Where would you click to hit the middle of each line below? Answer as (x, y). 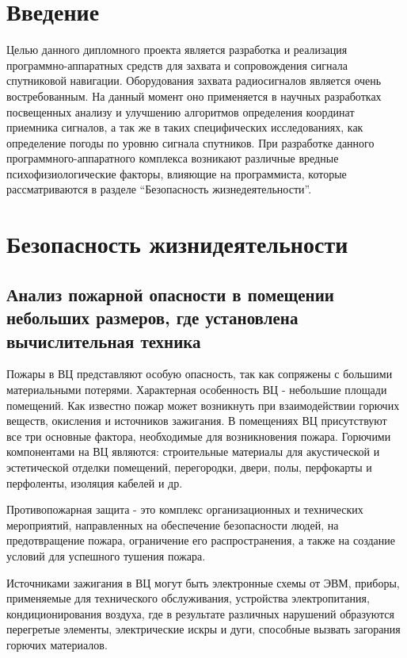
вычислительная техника (104, 340)
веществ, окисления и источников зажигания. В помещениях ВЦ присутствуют (197, 421)
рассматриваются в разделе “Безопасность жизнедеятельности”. (159, 189)
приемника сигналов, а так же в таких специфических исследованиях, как (185, 127)
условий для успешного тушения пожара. (106, 555)
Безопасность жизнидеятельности (177, 244)
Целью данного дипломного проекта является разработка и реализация (177, 50)
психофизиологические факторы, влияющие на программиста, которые (177, 173)
